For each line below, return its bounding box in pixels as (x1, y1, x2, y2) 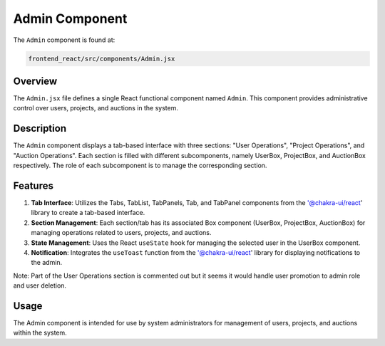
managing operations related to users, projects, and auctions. (31, 229, 212, 237)
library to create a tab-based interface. (31, 209, 145, 217)
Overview (13, 75, 58, 87)
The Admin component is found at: (13, 36, 115, 44)
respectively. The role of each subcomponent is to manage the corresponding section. (13, 161, 267, 170)
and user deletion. (13, 281, 67, 290)
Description (13, 122, 67, 135)
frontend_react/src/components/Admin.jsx (28, 54, 175, 63)
